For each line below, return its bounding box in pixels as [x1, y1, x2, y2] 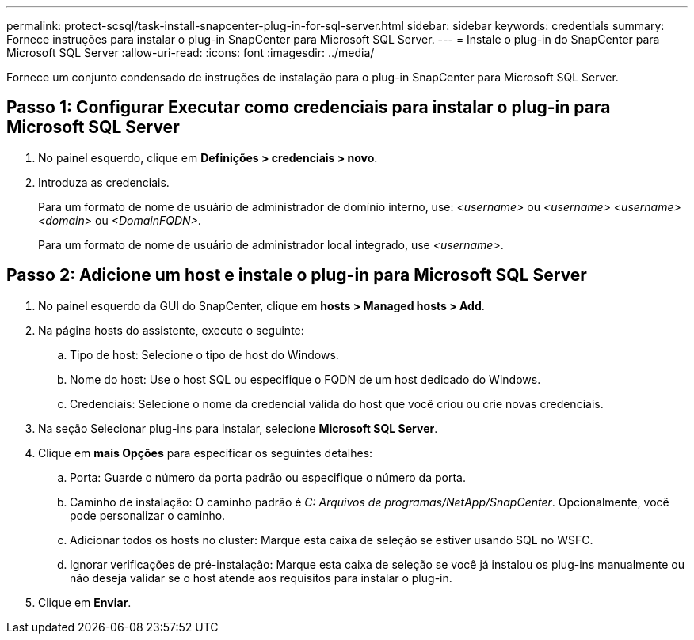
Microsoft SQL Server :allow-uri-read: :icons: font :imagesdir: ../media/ [6, 46, 375, 59]
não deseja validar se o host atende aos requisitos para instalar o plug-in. [70, 570, 452, 585]
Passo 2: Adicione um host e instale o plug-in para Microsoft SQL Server [6, 265, 587, 286]
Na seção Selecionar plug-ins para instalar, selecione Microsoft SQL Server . [38, 421, 438, 435]
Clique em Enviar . [38, 595, 132, 609]
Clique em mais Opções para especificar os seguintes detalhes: [38, 445, 373, 460]
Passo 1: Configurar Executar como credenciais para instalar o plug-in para [6, 97, 611, 118]
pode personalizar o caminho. [70, 508, 226, 522]
